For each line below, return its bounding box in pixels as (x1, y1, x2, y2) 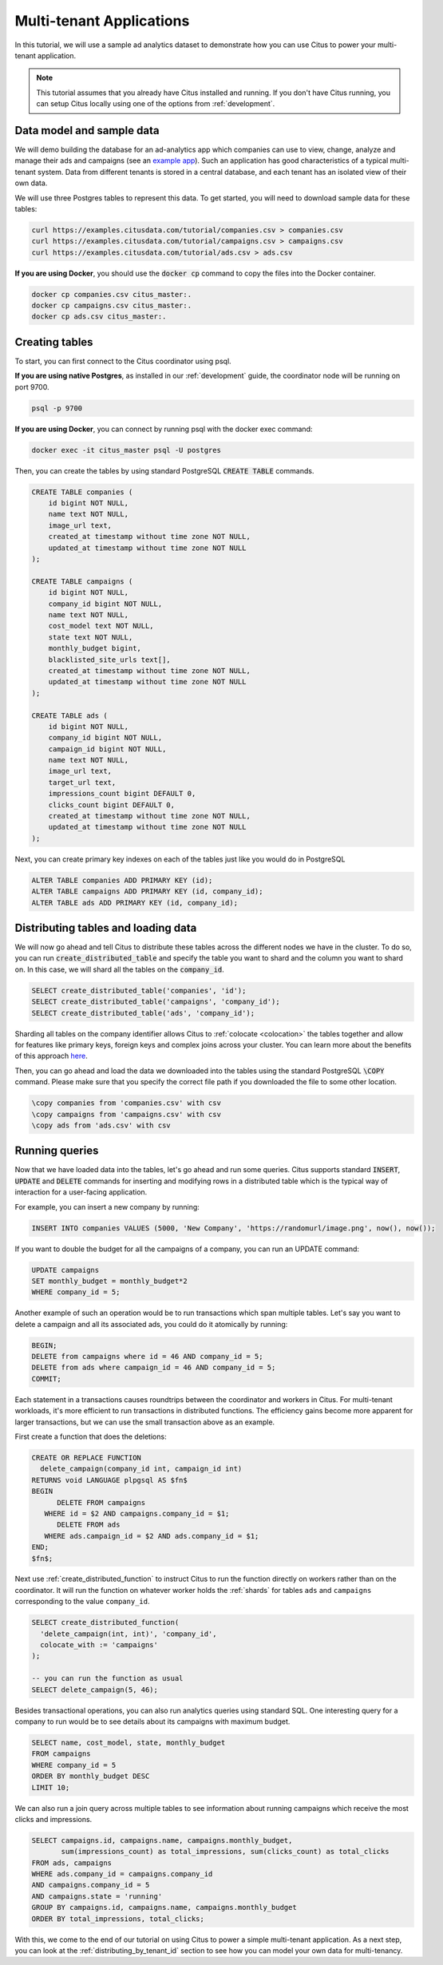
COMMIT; (31, 1374, 61, 1383)
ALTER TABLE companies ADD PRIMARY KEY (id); (31, 875, 213, 885)
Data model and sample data (14, 124, 160, 137)
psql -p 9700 (31, 403, 83, 413)
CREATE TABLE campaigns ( (31, 576, 133, 586)
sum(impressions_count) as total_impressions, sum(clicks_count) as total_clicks (61, 1847, 390, 1856)
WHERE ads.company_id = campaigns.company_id (31, 1869, 213, 1879)
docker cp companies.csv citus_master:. (31, 290, 192, 299)
